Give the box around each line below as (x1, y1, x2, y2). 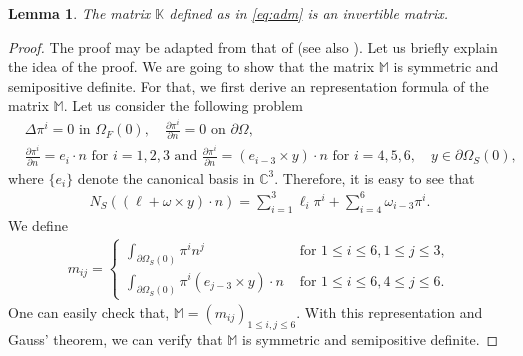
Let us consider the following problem (72, 95, 303, 116)
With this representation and (304, 301, 483, 322)
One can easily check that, (8, 301, 170, 322)
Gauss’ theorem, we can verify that (8, 328, 223, 349)
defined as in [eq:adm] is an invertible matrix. (169, 3, 449, 23)
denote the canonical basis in (77, 167, 255, 188)
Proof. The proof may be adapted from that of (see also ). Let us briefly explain (8, 36, 498, 57)
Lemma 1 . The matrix (8, 3, 151, 23)
